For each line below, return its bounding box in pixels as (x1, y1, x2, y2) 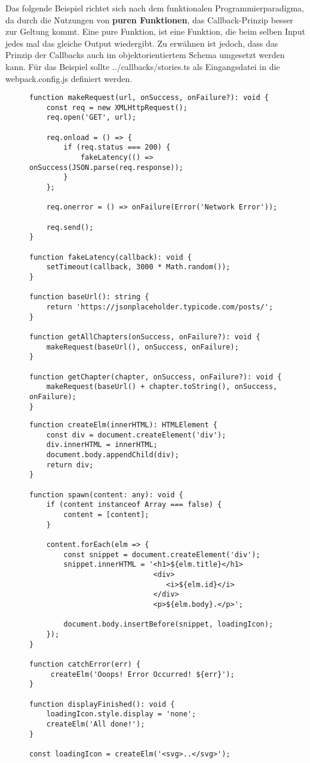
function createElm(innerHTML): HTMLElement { (29, 421, 217, 430)
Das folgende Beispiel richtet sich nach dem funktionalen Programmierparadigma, (5, 2, 304, 14)
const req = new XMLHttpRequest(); (46, 103, 188, 112)
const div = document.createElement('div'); (46, 430, 226, 439)
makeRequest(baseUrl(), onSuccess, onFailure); (46, 342, 239, 351)
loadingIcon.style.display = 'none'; (46, 710, 197, 719)
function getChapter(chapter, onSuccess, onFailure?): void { (29, 372, 282, 381)
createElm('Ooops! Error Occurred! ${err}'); (50, 670, 235, 679)
